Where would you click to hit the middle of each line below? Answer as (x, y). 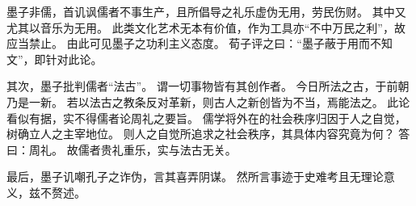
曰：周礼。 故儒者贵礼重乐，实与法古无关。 (122, 149)
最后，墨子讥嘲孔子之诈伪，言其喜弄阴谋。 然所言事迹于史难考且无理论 (195, 177)
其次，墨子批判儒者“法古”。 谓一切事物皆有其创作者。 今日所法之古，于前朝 (208, 86)
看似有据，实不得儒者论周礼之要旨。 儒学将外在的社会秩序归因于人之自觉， (206, 118)
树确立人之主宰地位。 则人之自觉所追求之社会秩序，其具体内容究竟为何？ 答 (208, 134)
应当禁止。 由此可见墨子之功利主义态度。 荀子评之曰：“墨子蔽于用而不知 (200, 43)
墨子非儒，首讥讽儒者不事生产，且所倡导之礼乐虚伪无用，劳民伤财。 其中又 (206, 11)
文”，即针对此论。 (55, 59)
